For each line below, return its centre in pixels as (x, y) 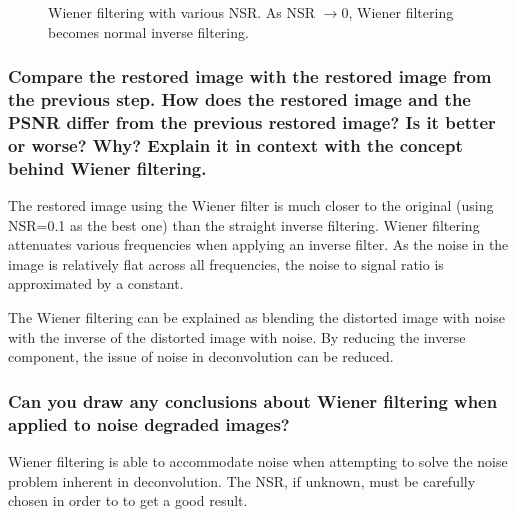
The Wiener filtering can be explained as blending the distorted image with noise (256, 317)
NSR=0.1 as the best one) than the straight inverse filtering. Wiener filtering (244, 224)
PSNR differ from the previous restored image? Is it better (252, 121)
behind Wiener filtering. (107, 167)
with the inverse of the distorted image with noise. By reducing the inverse (237, 336)
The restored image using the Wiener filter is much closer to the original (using (251, 205)
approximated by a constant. (96, 283)
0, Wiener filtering (397, 12)
